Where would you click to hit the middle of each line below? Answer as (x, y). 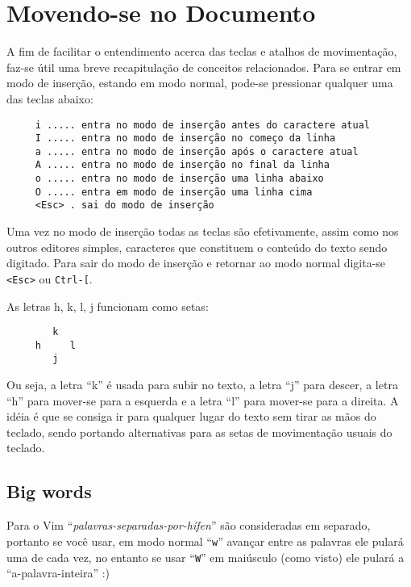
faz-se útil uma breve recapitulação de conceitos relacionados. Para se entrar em (204, 67)
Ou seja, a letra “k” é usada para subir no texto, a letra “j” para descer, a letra (202, 385)
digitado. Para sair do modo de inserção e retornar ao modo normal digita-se (196, 263)
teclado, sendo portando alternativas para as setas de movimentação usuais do (199, 432)
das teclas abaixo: (50, 98)
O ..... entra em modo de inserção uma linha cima (174, 192)
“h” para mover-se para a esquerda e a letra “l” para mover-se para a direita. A (203, 400)
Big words (49, 491)
